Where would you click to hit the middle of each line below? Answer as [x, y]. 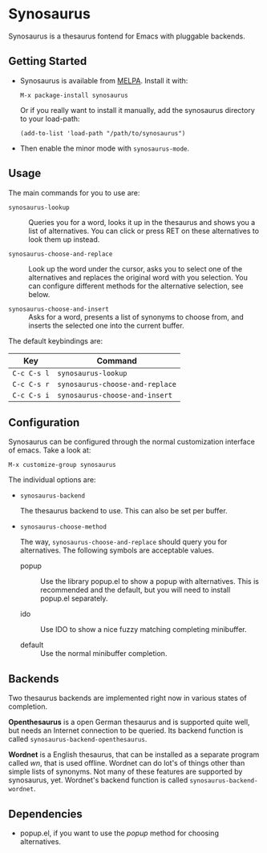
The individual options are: [52, 480]
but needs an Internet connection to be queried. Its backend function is [126, 730]
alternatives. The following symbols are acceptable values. [117, 550]
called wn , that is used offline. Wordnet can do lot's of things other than [127, 763]
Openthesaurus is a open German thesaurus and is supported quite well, [129, 722]
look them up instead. [64, 239]
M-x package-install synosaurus [74, 95]
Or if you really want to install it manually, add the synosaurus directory [137, 110]
